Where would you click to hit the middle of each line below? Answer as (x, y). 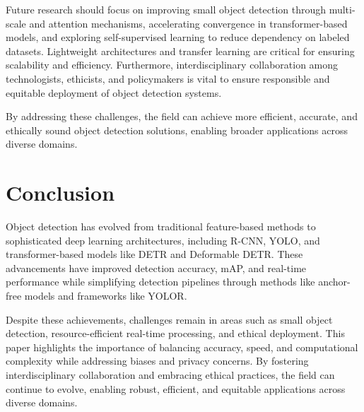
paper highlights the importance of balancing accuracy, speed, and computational (182, 347)
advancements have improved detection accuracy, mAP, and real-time (156, 267)
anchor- (334, 282)
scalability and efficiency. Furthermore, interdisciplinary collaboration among (172, 65)
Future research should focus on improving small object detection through (166, 9)
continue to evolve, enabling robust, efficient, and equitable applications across (176, 388)
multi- (342, 9)
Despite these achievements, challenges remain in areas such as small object (169, 319)
